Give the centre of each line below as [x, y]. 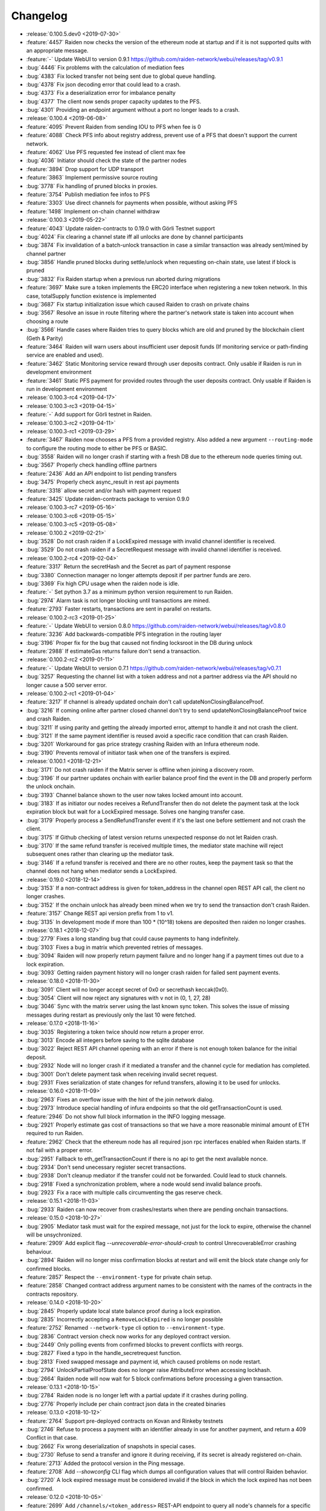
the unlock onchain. [51, 786]
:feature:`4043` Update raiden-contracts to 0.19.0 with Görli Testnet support [121, 228]
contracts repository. [52, 1294]
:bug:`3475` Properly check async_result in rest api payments [103, 482]
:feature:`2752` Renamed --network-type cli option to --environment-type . [126, 1328]
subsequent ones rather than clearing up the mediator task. [100, 854]
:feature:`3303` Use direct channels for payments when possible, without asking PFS [132, 203]
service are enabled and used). [65, 355]
